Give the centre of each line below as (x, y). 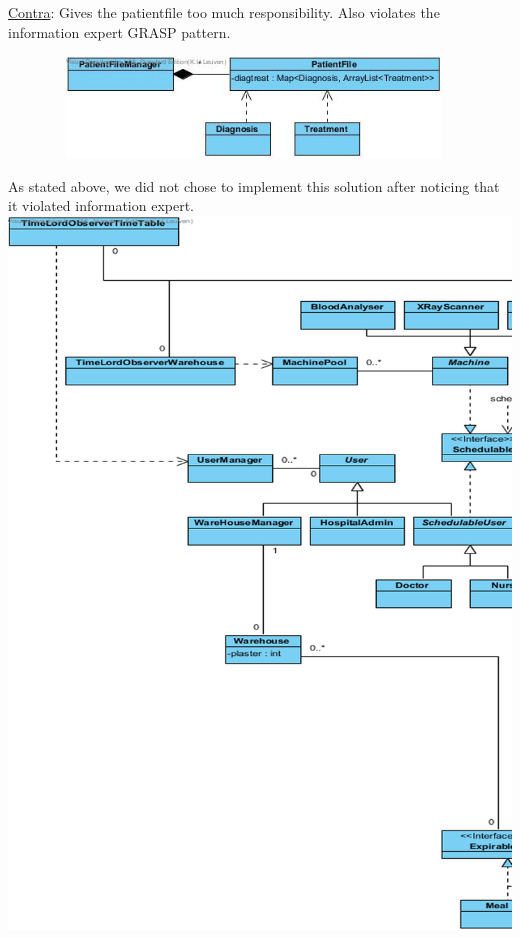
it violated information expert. (101, 205)
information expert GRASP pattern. (119, 31)
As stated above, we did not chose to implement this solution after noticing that (254, 185)
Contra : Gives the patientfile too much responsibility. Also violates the (224, 12)
